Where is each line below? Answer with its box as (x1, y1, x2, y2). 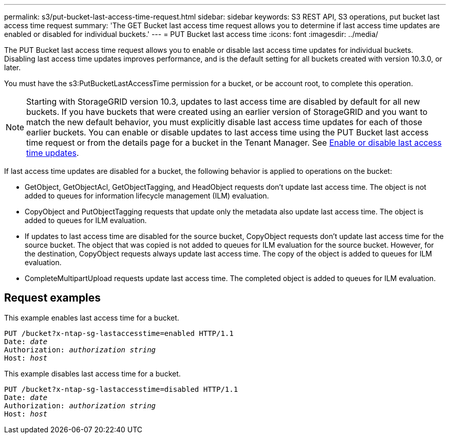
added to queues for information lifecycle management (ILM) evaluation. (25, 191, 269, 200)
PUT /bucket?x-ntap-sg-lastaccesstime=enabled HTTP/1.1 (4, 329, 234, 337)
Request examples (4, 291, 101, 305)
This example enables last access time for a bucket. (4, 313, 179, 322)
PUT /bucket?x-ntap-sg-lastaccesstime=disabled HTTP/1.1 (4, 385, 238, 393)
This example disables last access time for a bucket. (4, 369, 181, 378)
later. (4, 63, 21, 72)
